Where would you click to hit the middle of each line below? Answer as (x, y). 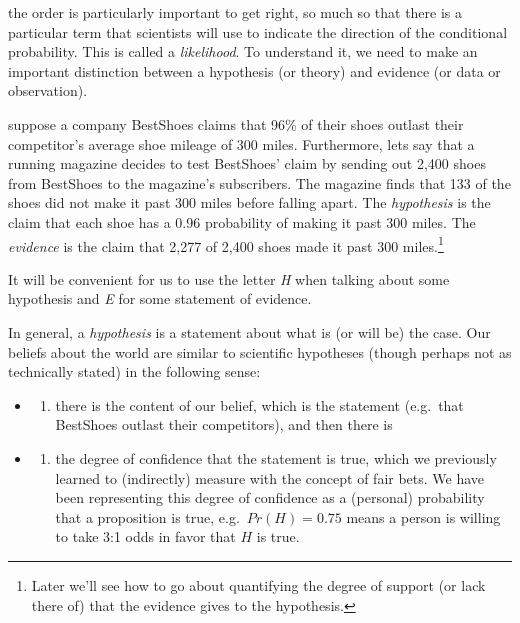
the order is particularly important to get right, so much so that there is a (235, 12)
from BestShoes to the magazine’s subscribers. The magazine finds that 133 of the (259, 182)
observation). (48, 90)
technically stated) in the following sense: (134, 371)
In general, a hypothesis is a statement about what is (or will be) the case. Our (249, 331)
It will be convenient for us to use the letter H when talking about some (229, 278)
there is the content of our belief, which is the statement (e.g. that (259, 404)
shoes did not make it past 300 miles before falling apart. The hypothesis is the (249, 202)
